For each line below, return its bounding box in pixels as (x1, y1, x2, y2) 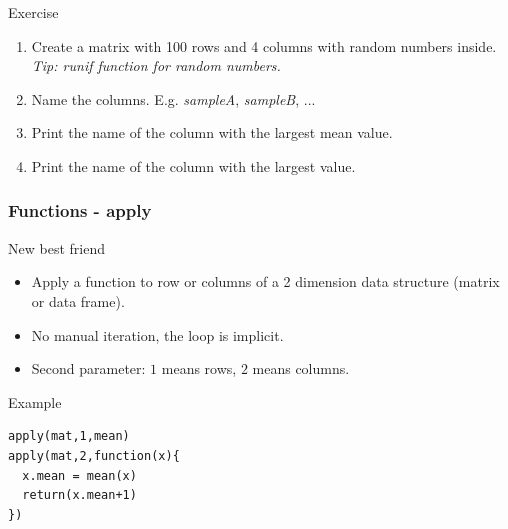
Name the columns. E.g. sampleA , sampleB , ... (31, 88, 316, 109)
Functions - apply (8, 198, 152, 223)
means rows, (161, 358, 237, 379)
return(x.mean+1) (22, 488, 137, 503)
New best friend (8, 237, 105, 258)
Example (8, 391, 62, 412)
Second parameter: (31, 358, 146, 379)
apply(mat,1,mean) (8, 429, 130, 444)
